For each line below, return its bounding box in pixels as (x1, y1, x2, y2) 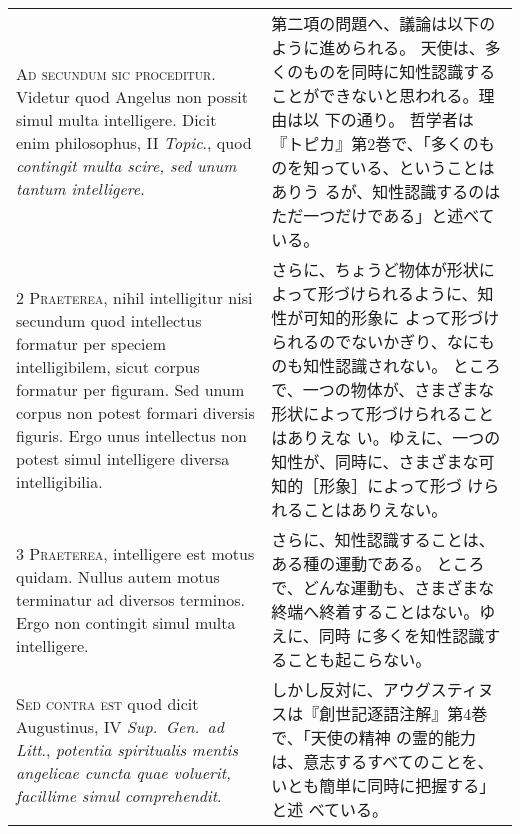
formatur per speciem (16, 331, 167, 355)
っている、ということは (319, 156, 495, 179)
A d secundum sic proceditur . (16, 62, 216, 85)
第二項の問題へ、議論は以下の (271, 12, 496, 35)
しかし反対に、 (271, 678, 383, 701)
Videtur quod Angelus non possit (16, 85, 248, 108)
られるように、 (366, 282, 478, 305)
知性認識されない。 (303, 354, 448, 377)
